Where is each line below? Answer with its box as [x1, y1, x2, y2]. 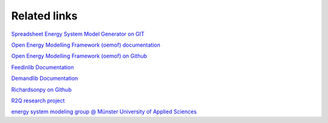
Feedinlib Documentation [11, 64, 74, 71]
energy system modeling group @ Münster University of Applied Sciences [11, 108, 197, 115]
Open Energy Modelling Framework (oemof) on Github [11, 52, 148, 60]
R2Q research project [11, 97, 65, 104]
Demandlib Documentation [11, 75, 78, 82]
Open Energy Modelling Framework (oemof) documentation [11, 41, 161, 48]
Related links [11, 9, 78, 22]
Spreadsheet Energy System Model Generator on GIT [11, 30, 145, 38]
